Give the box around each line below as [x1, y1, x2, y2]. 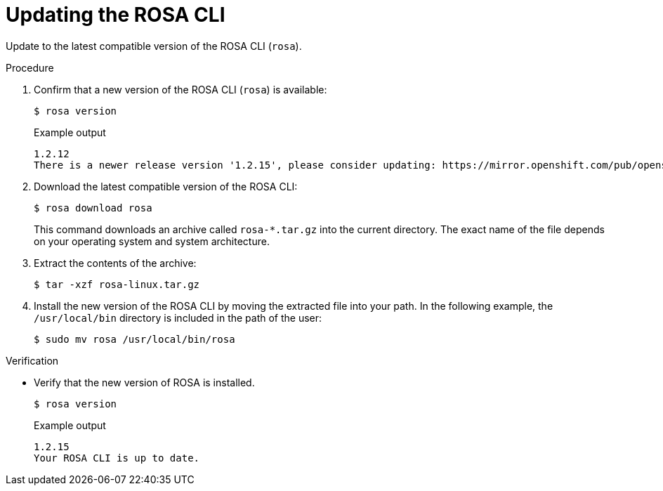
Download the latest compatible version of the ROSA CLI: [34, 180, 298, 192]
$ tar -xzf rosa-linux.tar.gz [34, 278, 200, 290]
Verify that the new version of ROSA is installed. [34, 376, 255, 388]
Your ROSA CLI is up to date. [34, 452, 200, 464]
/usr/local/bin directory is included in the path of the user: [34, 311, 322, 324]
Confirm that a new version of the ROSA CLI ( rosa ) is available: [34, 83, 327, 96]
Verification [6, 354, 59, 367]
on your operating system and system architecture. [34, 235, 270, 247]
